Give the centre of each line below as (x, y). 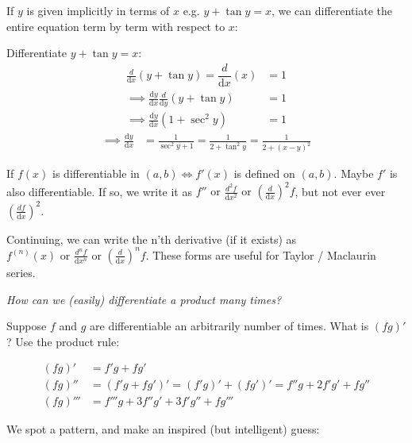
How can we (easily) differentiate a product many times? (144, 299)
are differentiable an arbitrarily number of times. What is (229, 326)
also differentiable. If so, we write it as (99, 191)
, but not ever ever (340, 191)
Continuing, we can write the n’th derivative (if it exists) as (152, 239)
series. (21, 272)
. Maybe (354, 173)
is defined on (264, 173)
